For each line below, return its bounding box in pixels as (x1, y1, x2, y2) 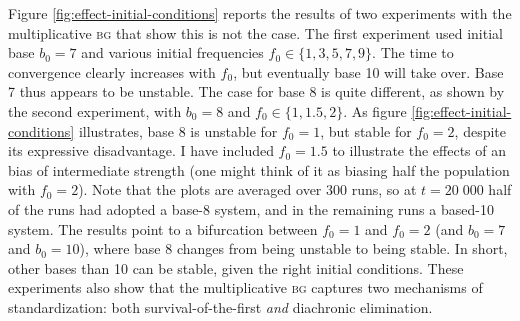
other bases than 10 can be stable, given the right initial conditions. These (8, 257, 464, 278)
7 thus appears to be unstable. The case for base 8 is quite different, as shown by (8, 81, 505, 102)
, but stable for (320, 120, 412, 141)
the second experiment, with (8, 100, 182, 121)
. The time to (372, 42, 454, 63)
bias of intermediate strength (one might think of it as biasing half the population (8, 159, 510, 180)
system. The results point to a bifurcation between (8, 218, 318, 239)
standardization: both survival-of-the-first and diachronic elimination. (8, 296, 433, 317)
